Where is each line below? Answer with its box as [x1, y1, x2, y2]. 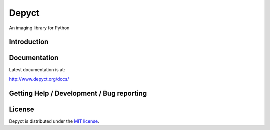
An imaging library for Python [9, 25, 70, 31]
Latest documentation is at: [9, 67, 65, 73]
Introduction [9, 38, 49, 46]
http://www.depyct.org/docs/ [9, 76, 69, 82]
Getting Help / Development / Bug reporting [9, 89, 147, 97]
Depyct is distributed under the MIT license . [9, 118, 99, 124]
